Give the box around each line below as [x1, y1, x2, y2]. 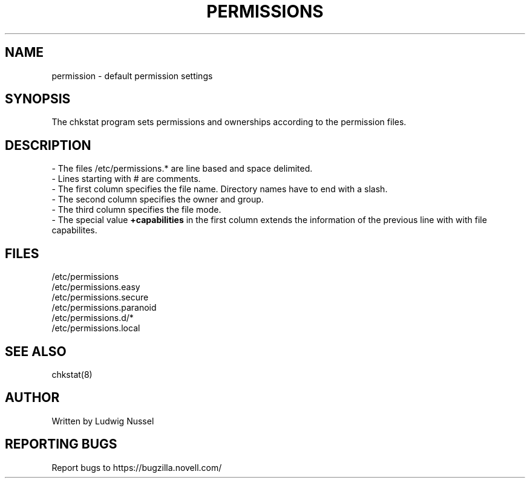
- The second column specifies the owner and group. [51, 194, 264, 205]
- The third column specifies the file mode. [51, 204, 221, 215]
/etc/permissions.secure [51, 292, 149, 303]
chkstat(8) [51, 369, 93, 380]
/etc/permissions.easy [51, 282, 140, 293]
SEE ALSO [5, 343, 67, 359]
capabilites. [51, 225, 97, 236]
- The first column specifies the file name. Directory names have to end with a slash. [51, 184, 388, 195]
